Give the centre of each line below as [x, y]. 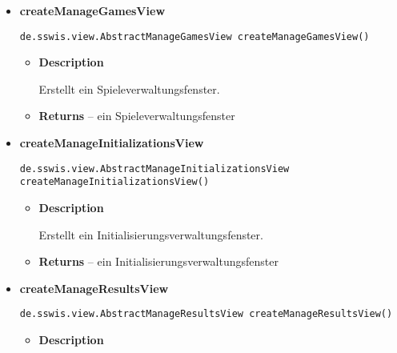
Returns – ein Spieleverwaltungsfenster [137, 116]
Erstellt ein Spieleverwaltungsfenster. [129, 88]
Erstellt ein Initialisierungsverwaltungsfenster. [151, 234]
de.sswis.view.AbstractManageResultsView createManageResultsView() [206, 314]
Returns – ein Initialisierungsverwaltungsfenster [158, 261]
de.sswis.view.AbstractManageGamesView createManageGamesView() [194, 36]
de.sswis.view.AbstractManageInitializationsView [154, 168]
